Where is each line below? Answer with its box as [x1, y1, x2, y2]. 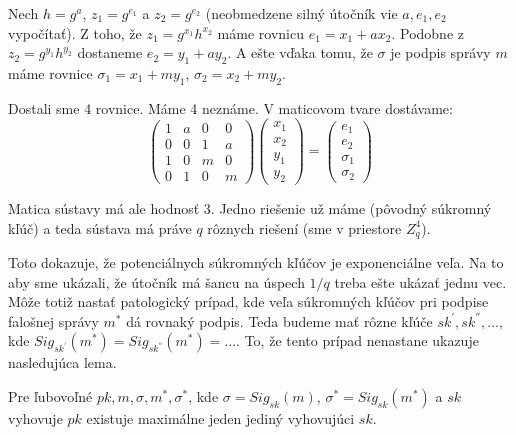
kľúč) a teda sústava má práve [8, 217, 192, 238]
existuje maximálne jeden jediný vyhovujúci [86, 408, 355, 429]
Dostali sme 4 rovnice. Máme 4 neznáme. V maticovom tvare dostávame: [8, 97, 453, 118]
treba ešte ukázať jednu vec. [334, 271, 507, 292]
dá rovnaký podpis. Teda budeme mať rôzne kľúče [126, 310, 433, 331]
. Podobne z [391, 22, 465, 43]
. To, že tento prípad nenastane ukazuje [236, 330, 479, 351]
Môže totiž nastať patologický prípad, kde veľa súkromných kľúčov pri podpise [8, 291, 489, 312]
